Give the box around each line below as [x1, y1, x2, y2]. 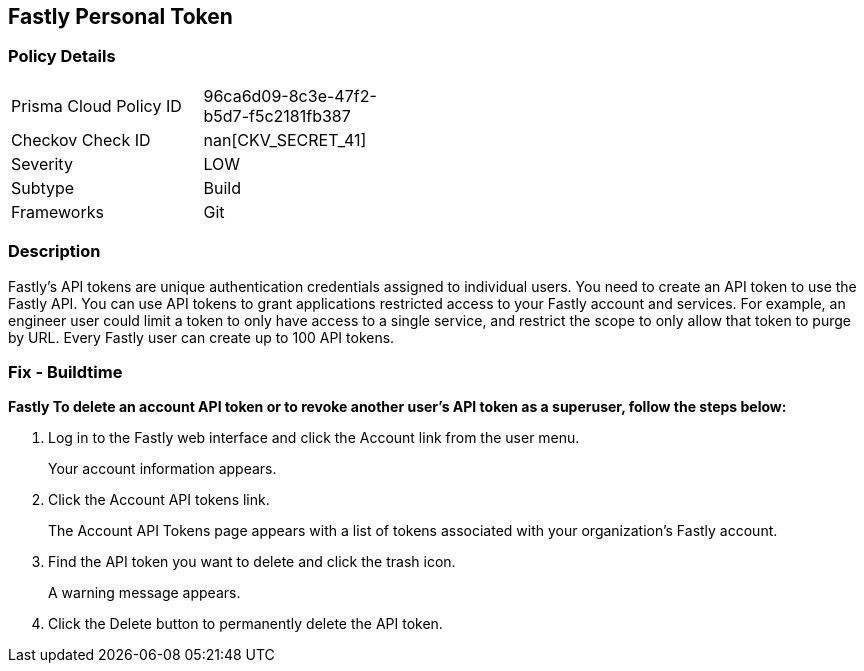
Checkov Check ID [11, 129, 151, 150]
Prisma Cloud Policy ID [11, 95, 182, 116]
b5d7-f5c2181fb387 [203, 105, 351, 126]
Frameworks [11, 201, 104, 222]
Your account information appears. [48, 460, 277, 478]
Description [8, 241, 101, 262]
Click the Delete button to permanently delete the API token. [48, 615, 443, 633]
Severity [11, 153, 73, 174]
